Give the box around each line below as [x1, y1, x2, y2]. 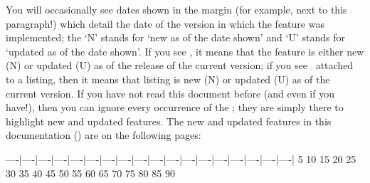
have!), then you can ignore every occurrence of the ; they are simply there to [6, 100, 344, 115]
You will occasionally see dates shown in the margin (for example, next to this [6, 2, 347, 16]
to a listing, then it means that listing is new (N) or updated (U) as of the [6, 71, 330, 86]
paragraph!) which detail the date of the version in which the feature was [6, 16, 324, 31]
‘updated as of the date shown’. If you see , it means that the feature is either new [6, 43, 364, 58]
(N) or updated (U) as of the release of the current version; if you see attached [6, 58, 354, 73]
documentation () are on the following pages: [6, 127, 201, 142]
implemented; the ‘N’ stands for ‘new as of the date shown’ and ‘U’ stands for [6, 30, 345, 45]
